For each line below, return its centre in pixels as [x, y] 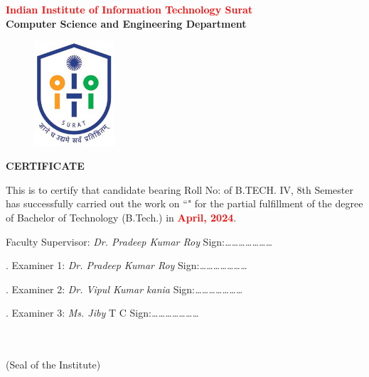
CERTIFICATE [45, 166]
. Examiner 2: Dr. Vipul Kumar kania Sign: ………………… [124, 289]
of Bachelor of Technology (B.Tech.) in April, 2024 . [121, 217]
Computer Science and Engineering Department [126, 23]
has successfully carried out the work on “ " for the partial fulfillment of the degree [184, 203]
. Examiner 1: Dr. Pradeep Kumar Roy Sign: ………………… [127, 265]
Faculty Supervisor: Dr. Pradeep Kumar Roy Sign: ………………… [139, 241]
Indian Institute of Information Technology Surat [129, 9]
